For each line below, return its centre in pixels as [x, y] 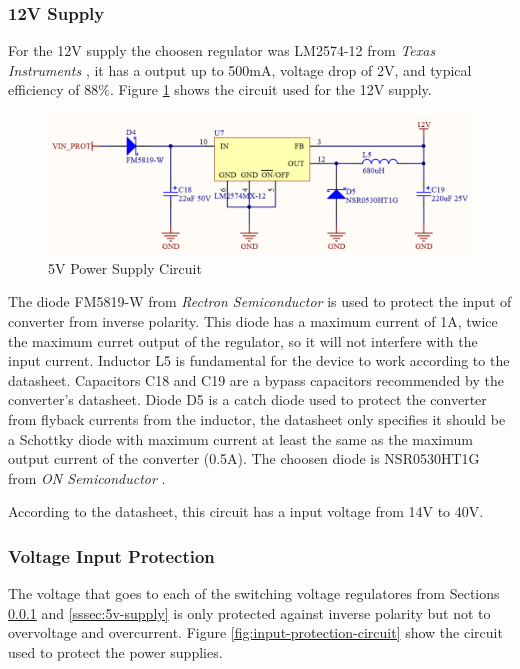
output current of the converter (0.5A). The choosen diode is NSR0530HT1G [244, 458]
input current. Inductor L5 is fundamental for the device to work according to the [259, 360]
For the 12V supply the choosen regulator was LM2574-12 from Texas [222, 50]
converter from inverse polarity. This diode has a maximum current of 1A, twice [253, 320]
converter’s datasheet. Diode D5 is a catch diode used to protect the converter [247, 399]
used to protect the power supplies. [115, 651]
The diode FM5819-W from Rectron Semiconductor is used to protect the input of [260, 301]
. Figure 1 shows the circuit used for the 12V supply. [270, 89]
